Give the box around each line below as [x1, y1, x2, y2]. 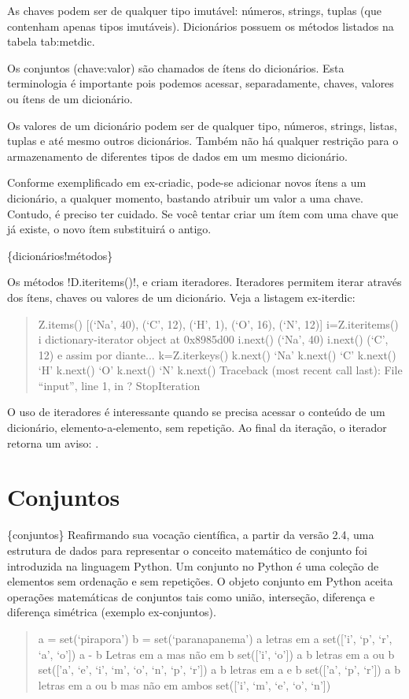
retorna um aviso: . [7, 434, 99, 451]
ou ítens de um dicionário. [7, 90, 133, 106]
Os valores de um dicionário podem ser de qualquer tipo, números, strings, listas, [7, 117, 397, 133]
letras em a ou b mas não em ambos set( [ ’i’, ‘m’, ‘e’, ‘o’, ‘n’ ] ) [38, 676, 331, 693]
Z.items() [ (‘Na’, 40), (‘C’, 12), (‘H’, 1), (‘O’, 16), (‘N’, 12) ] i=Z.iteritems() [38, 315, 399, 332]
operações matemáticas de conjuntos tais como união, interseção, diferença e [7, 588, 375, 604]
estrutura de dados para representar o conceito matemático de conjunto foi [7, 541, 367, 558]
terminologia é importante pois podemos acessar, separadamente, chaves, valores [7, 75, 394, 91]
